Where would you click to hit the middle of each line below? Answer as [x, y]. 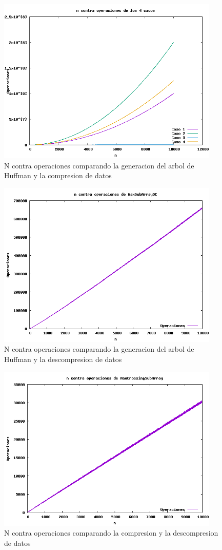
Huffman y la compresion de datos [58, 175]
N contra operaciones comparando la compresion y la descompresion [111, 533]
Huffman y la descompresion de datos [63, 359]
